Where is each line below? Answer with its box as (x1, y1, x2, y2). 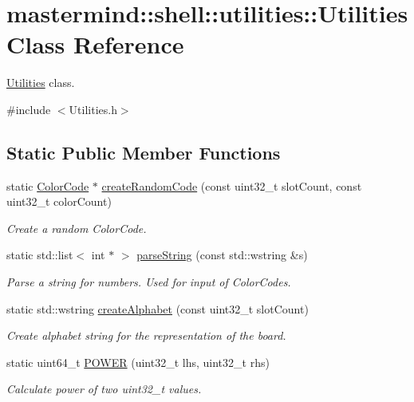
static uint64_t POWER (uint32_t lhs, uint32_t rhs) (6, 353, 270, 370)
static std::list (6, 246, 73, 263)
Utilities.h (69, 100, 117, 117)
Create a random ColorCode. (6, 219, 147, 236)
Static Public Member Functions (6, 140, 281, 164)
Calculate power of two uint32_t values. (6, 380, 202, 397)
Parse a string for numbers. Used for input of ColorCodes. (6, 274, 291, 290)
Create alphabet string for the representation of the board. (6, 327, 286, 344)
